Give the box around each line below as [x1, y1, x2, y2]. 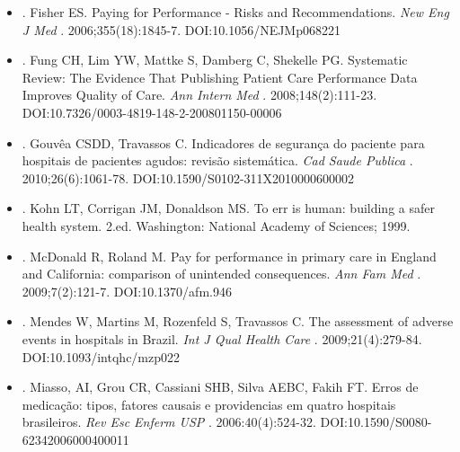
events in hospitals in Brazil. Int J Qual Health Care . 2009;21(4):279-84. [22, 329, 422, 348]
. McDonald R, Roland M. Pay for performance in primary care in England [22, 246, 437, 265]
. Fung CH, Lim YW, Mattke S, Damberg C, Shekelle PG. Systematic [22, 50, 408, 69]
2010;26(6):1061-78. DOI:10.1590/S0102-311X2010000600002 [22, 168, 355, 187]
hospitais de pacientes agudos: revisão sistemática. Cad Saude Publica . [22, 151, 413, 170]
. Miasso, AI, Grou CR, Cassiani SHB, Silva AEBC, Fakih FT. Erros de [22, 377, 419, 396]
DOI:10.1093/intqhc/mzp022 [22, 347, 181, 366]
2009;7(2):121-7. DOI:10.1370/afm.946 [22, 281, 232, 300]
